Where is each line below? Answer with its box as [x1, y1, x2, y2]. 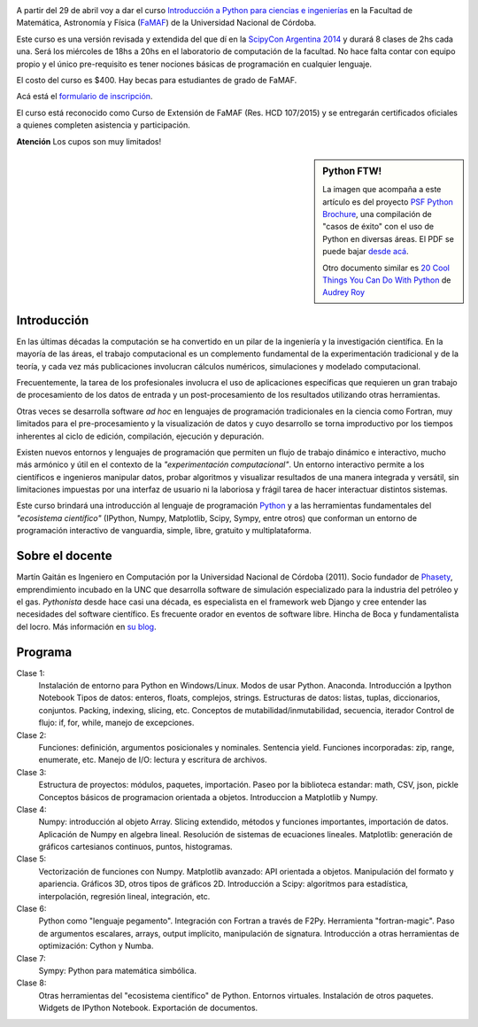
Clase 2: [16, 729, 47, 740]
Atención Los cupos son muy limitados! [16, 136, 162, 146]
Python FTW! [322, 165, 382, 177]
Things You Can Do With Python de [322, 275, 451, 285]
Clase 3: [16, 766, 47, 777]
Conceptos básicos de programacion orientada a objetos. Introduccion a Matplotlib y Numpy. [38, 791, 378, 802]
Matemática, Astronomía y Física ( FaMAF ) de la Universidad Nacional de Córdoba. [16, 18, 317, 28]
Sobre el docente [16, 549, 112, 564]
